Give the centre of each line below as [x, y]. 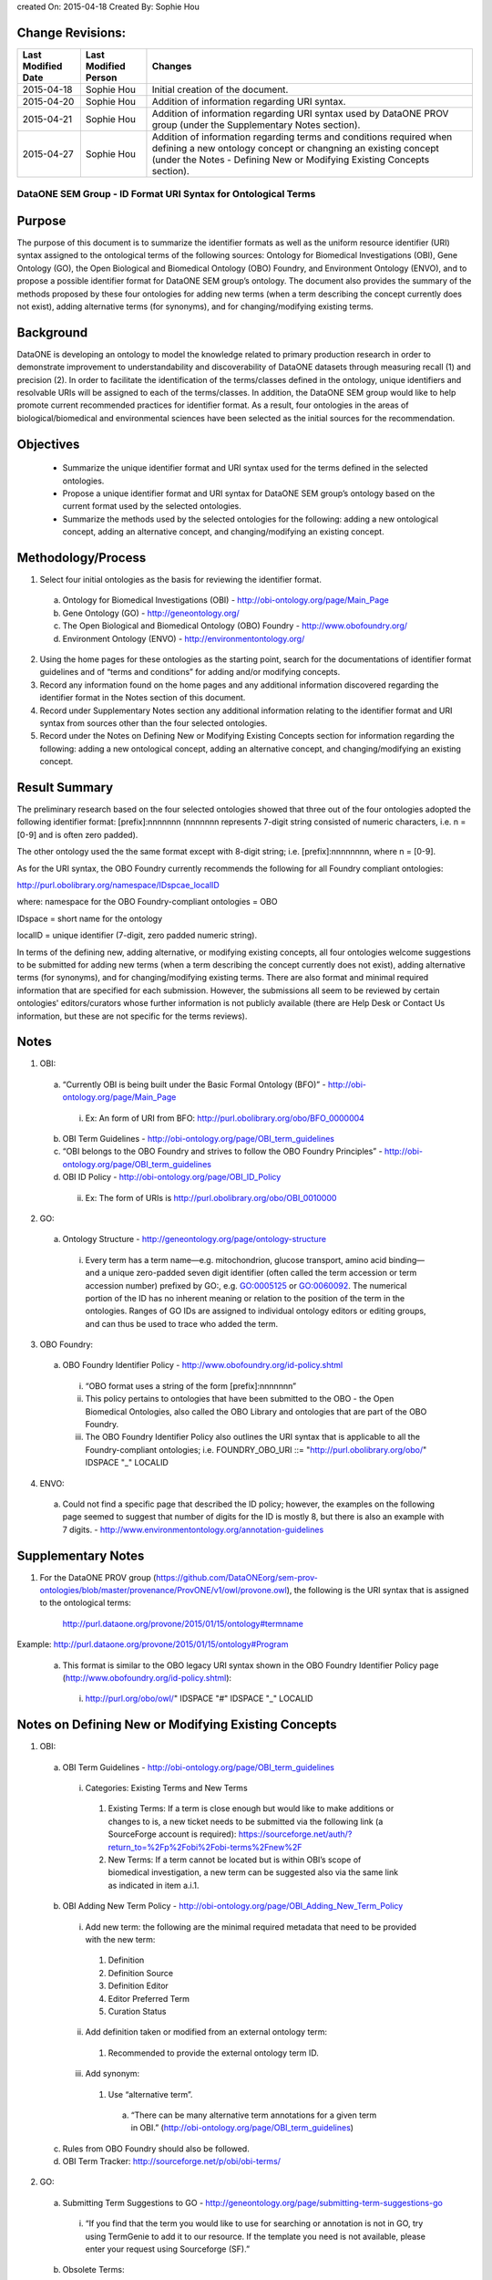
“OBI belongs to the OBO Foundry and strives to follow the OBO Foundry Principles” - [222, 1151]
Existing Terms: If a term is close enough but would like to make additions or [251, 1808]
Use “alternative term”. [150, 2094]
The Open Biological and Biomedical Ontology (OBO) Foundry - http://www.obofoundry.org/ [235, 626]
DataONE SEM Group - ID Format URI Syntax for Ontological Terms [166, 194]
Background [52, 332]
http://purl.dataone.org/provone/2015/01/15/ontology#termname [183, 1623]
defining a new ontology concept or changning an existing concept [295, 148]
